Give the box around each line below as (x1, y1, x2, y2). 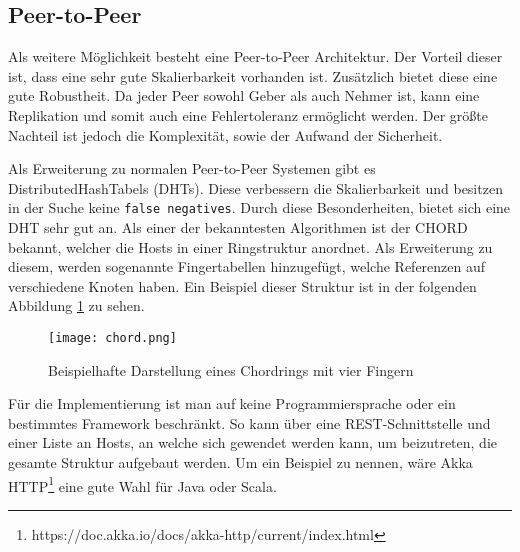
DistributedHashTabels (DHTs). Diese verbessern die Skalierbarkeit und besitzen (8, 177, 503, 198)
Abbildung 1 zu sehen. (8, 295, 145, 316)
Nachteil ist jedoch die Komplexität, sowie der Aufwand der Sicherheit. (8, 124, 443, 145)
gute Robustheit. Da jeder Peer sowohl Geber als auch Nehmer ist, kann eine (8, 85, 480, 106)
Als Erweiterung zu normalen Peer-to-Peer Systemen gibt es (8, 158, 376, 179)
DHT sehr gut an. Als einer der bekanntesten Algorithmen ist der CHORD (8, 217, 468, 238)
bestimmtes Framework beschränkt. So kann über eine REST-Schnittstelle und (8, 412, 491, 433)
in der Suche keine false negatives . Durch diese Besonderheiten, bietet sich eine (8, 197, 511, 218)
